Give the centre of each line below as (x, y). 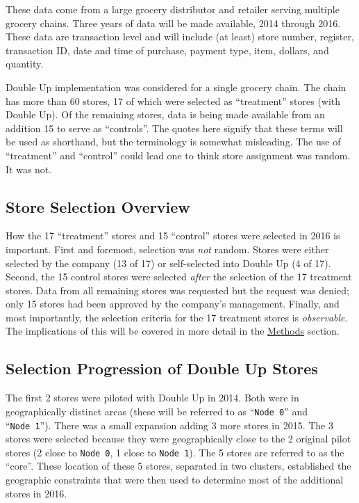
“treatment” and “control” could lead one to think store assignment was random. (178, 155)
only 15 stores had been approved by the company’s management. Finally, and (173, 304)
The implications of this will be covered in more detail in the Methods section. (173, 331)
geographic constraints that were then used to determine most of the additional (175, 480)
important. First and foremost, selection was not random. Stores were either (167, 249)
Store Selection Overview (98, 206)
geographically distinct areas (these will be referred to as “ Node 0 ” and (157, 411)
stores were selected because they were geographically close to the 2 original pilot (178, 439)
